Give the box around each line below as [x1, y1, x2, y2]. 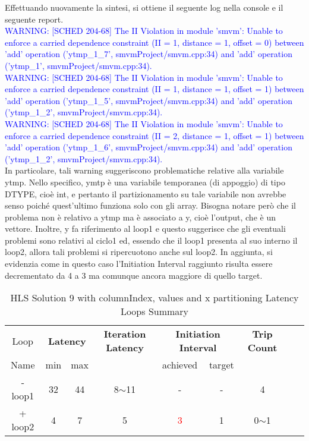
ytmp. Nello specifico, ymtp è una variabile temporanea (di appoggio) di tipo [5, 175, 285, 188]
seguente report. [5, 12, 64, 25]
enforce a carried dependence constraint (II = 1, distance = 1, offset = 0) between [5, 36, 304, 48]
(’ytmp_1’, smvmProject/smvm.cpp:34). [5, 59, 152, 71]
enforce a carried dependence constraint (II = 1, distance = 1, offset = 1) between [5, 83, 304, 95]
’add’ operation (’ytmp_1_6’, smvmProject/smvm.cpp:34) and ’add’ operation [5, 141, 292, 153]
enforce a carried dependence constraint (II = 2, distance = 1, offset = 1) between [5, 129, 304, 141]
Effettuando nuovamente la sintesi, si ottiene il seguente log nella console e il [5, 1, 283, 13]
